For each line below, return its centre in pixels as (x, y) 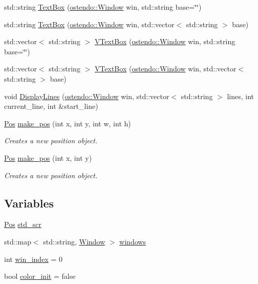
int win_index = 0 (33, 259)
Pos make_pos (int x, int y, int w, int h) (68, 123)
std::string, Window (74, 241)
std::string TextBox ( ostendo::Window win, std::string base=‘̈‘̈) (103, 7)
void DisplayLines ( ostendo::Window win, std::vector (87, 96)
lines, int (240, 96)
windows (133, 241)
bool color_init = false (40, 276)
